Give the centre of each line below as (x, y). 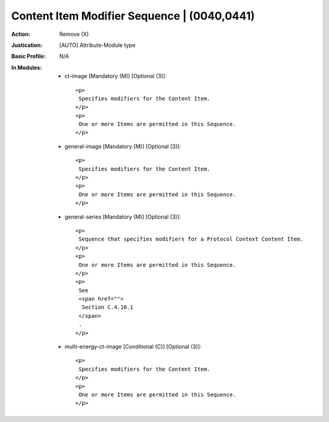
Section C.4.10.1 (107, 307)
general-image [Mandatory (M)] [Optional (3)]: (123, 146)
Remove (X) (74, 34)
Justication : (27, 45)
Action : (21, 34)
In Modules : (27, 68)
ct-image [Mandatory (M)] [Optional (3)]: (116, 76)
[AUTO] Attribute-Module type (97, 45)
